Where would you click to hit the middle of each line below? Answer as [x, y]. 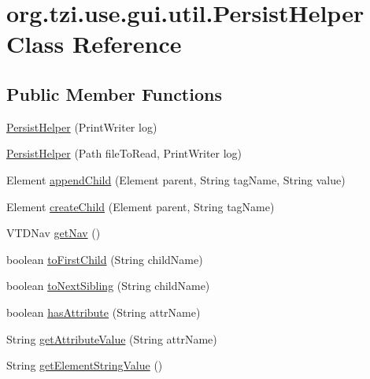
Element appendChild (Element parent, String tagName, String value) [176, 179]
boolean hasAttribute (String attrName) [104, 312]
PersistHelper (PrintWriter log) [82, 126]
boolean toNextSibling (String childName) [108, 286]
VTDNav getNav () [54, 233]
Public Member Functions [114, 93]
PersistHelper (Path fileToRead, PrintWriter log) [124, 153]
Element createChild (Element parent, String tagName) [141, 206]
